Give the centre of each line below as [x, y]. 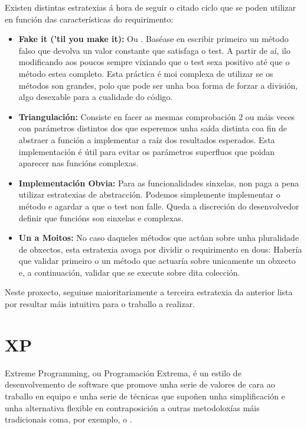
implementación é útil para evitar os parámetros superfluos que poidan [147, 151]
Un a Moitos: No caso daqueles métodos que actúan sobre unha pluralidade [159, 238]
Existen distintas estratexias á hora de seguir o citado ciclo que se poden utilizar [151, 7]
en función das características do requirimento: [89, 19]
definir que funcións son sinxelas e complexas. [101, 217]
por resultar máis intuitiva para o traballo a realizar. [100, 304]
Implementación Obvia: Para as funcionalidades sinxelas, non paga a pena [159, 183]
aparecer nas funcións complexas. [79, 163]
